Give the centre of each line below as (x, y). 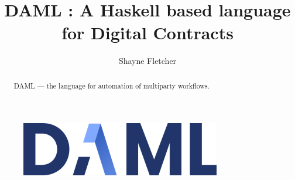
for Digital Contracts (147, 33)
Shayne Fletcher (147, 61)
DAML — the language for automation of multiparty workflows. (112, 85)
